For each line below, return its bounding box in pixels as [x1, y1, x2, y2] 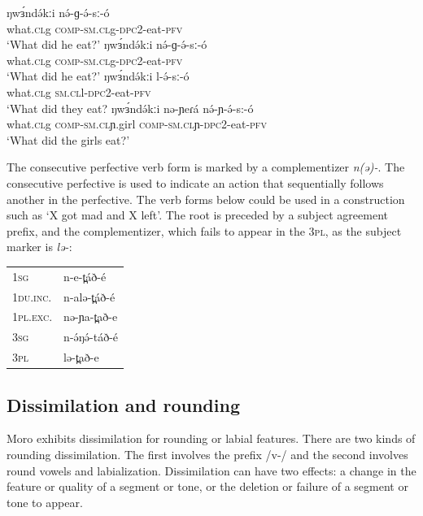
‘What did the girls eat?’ [7, 131, 130, 148]
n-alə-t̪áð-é [63, 288, 116, 305]
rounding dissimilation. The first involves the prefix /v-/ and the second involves [7, 445, 408, 462]
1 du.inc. [12, 288, 52, 305]
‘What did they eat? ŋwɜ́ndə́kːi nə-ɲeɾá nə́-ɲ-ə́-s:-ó [7, 99, 254, 116]
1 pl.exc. [12, 308, 53, 325]
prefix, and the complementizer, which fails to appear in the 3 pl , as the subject [7, 222, 402, 239]
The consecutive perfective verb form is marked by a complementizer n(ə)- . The [7, 158, 405, 176]
